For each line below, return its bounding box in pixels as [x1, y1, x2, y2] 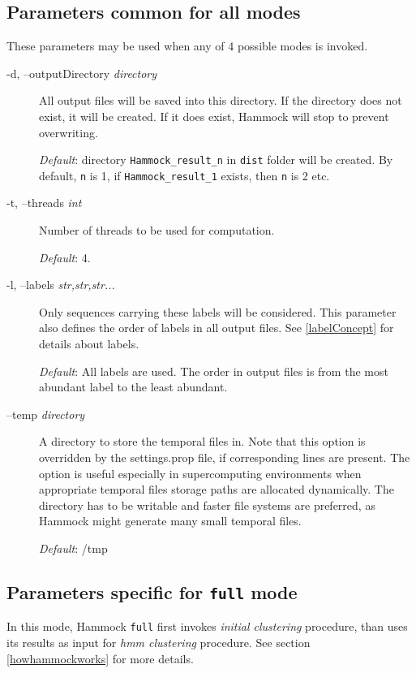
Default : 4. [39, 248, 91, 265]
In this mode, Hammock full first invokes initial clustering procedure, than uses [6, 618, 408, 635]
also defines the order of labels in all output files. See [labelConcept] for [39, 319, 394, 336]
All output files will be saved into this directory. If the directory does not [39, 92, 402, 109]
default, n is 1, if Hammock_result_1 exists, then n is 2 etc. [39, 166, 330, 183]
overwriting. [39, 123, 98, 140]
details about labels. [39, 335, 139, 352]
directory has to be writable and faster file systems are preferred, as [39, 496, 375, 513]
